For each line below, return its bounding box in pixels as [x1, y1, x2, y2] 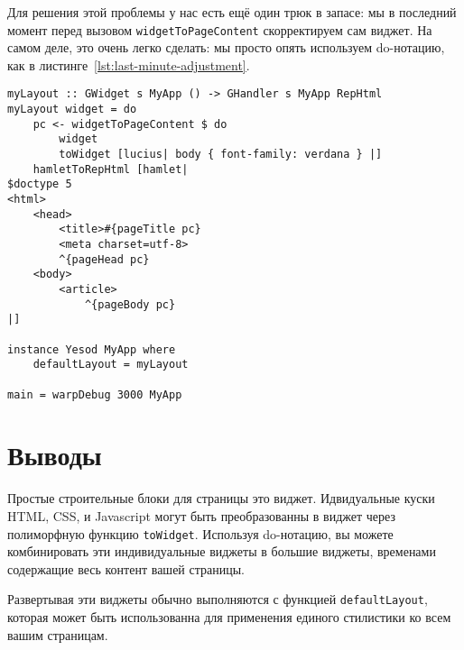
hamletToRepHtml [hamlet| [32, 162, 189, 176]
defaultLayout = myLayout [32, 358, 189, 371]
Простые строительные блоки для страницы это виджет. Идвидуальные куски [7, 489, 435, 508]
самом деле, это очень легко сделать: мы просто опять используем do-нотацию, [7, 38, 445, 57]
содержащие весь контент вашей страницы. [7, 559, 246, 578]
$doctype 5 [7, 178, 72, 191]
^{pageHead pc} [59, 252, 150, 266]
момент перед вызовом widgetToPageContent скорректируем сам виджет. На [7, 20, 432, 39]
